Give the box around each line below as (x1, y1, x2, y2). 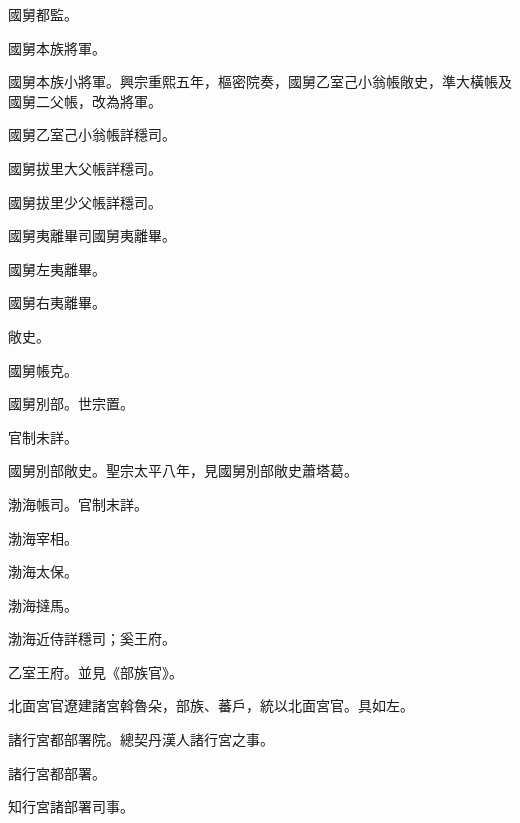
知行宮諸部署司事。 (8, 796, 134, 817)
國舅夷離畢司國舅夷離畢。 (8, 225, 176, 246)
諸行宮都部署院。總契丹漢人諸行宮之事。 (8, 729, 274, 750)
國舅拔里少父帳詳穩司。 (8, 191, 162, 212)
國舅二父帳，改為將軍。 (8, 90, 162, 111)
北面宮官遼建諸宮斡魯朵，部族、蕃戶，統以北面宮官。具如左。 (8, 695, 414, 716)
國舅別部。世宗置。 (8, 393, 134, 414)
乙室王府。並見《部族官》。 (8, 661, 183, 682)
